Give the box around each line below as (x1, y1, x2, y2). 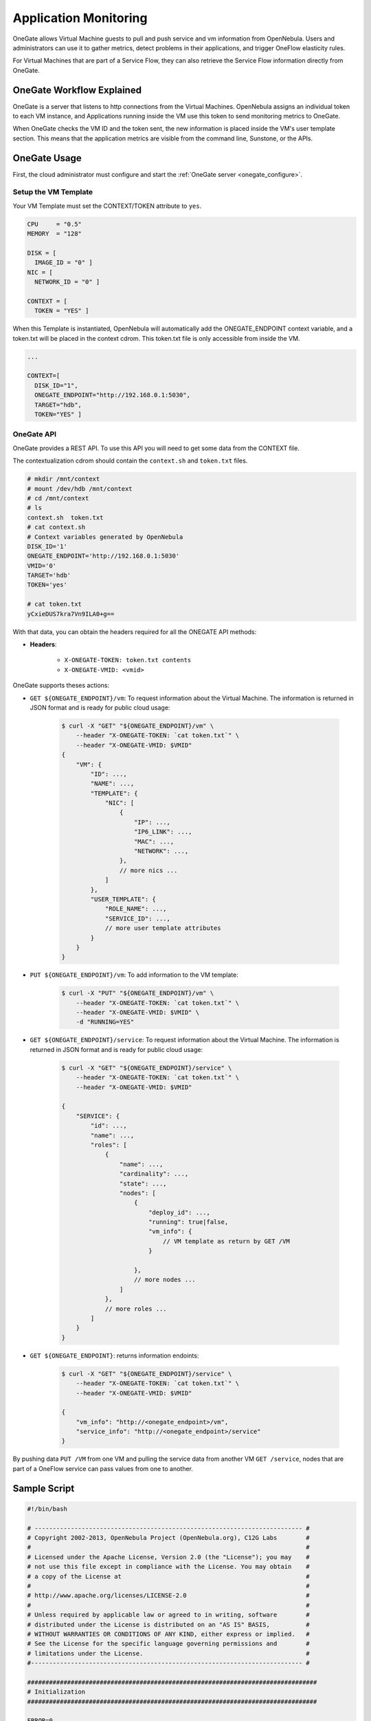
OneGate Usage (12, 152, 82, 164)
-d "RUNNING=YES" (76, 1018, 135, 1026)
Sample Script (12, 1482, 75, 1494)
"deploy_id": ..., (148, 1208, 211, 1216)
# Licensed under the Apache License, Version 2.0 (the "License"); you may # (27, 1553, 311, 1561)
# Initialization (27, 1688, 86, 1696)
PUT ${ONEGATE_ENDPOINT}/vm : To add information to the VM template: (30, 971, 238, 979)
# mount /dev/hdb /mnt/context (27, 485, 133, 492)
